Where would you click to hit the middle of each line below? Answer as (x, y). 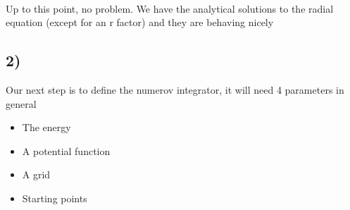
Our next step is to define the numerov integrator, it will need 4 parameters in (175, 89)
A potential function (66, 150)
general (21, 103)
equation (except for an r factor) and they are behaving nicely (140, 22)
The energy (46, 127)
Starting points (55, 198)
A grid (36, 174)
